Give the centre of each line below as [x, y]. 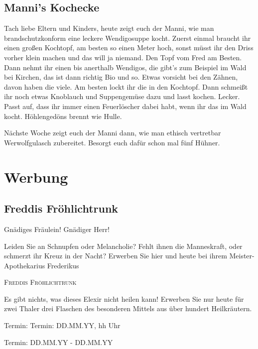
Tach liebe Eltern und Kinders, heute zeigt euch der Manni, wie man [109, 28]
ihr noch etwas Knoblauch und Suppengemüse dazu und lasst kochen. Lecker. [122, 96]
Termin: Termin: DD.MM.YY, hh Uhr [62, 325]
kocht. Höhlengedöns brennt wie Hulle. [63, 116]
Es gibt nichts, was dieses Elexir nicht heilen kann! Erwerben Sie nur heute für [124, 298]
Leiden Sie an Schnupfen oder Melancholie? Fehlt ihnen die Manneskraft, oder [123, 246]
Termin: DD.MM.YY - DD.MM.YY [59, 342]
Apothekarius [25, 265]
